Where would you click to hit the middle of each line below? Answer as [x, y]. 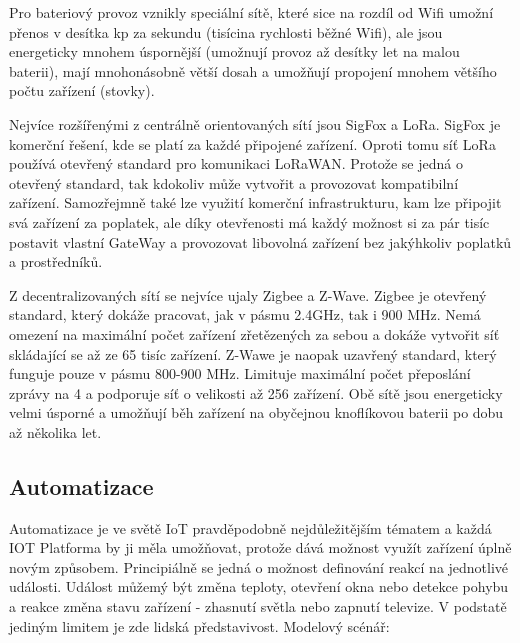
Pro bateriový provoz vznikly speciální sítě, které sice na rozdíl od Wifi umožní [251, 12]
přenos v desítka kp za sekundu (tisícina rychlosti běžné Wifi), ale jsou [226, 31]
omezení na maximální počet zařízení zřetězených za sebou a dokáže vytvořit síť [254, 333]
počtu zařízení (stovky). [82, 90]
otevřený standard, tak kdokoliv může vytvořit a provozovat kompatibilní [234, 182]
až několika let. [55, 431]
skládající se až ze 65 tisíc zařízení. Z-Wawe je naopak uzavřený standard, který [253, 353]
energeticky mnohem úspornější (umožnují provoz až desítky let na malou [234, 51]
